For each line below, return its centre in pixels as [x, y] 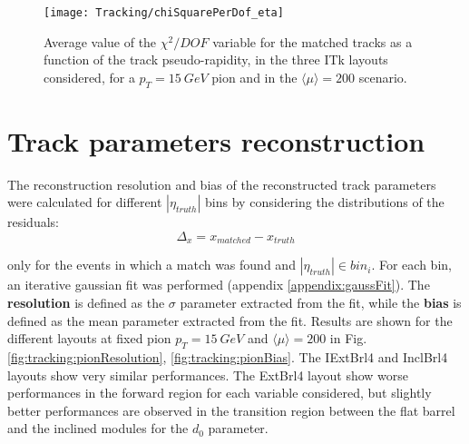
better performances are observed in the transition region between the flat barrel [231, 410]
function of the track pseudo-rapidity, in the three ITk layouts [216, 59]
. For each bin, [411, 265]
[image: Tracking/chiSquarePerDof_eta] [164, 13]
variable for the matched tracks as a [313, 41]
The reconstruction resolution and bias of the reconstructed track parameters [222, 184]
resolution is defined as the [86, 302]
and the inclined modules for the [98, 428]
